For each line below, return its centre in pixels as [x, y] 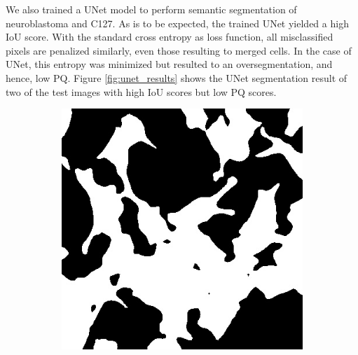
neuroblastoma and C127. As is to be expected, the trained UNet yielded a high [177, 23]
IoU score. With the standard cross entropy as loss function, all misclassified [170, 37]
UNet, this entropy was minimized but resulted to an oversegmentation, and [169, 64]
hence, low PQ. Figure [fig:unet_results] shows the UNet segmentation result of [177, 77]
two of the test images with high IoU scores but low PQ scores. [141, 91]
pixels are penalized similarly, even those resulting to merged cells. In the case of [179, 50]
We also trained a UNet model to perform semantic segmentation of [151, 9]
